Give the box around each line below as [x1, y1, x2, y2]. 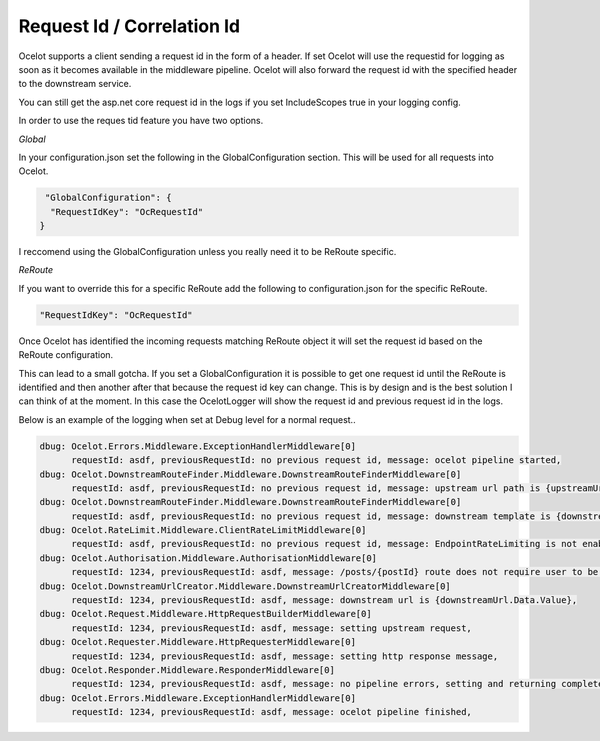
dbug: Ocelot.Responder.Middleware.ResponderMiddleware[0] [39, 664, 335, 675]
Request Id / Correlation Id [18, 15, 241, 37]
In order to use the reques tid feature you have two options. [18, 115, 264, 127]
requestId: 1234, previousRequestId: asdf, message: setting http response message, [71, 650, 499, 662]
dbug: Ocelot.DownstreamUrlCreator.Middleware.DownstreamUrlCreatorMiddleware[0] [39, 580, 452, 592]
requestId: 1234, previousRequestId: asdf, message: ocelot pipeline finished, [71, 706, 472, 718]
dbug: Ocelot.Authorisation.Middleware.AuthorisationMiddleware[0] [39, 552, 378, 564]
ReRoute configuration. [18, 349, 114, 361]
